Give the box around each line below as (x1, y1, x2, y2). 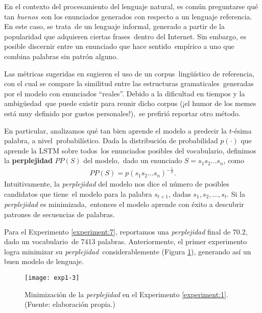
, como (223, 155, 245, 166)
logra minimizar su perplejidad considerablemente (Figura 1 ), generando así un (4, 246, 251, 256)
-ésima (231, 125, 252, 136)
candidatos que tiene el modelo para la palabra (4, 188, 152, 199)
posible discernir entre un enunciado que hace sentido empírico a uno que (4, 41, 234, 51)
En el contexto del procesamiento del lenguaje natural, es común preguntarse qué (4, 1, 258, 11)
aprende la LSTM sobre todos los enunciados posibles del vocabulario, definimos (4, 145, 256, 155)
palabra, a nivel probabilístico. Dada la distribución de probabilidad (4, 135, 218, 146)
